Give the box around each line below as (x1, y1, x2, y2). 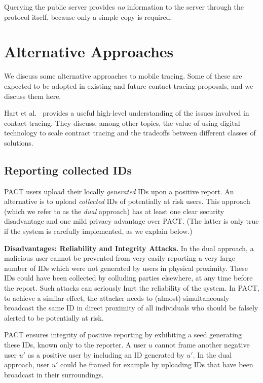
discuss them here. (4, 90, 61, 101)
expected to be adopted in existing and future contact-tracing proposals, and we (4, 80, 253, 91)
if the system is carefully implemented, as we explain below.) (4, 226, 193, 236)
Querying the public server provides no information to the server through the (4, 2, 244, 12)
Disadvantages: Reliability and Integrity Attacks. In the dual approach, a (4, 242, 254, 253)
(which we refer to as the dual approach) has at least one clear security (4, 205, 224, 216)
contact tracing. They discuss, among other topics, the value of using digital (4, 117, 240, 128)
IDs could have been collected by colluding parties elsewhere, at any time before (4, 272, 253, 283)
